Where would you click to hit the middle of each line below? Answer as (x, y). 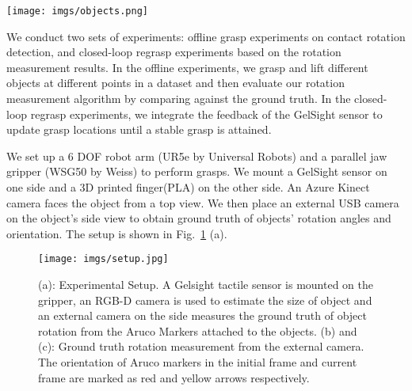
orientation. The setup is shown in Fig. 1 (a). (117, 233)
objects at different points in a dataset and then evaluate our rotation (175, 83)
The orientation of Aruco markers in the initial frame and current (198, 362)
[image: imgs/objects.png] (77, 11)
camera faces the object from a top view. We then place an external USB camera (203, 202)
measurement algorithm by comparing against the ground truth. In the (179, 99)
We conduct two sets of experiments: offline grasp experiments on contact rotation (206, 36)
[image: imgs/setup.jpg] (103, 259)
